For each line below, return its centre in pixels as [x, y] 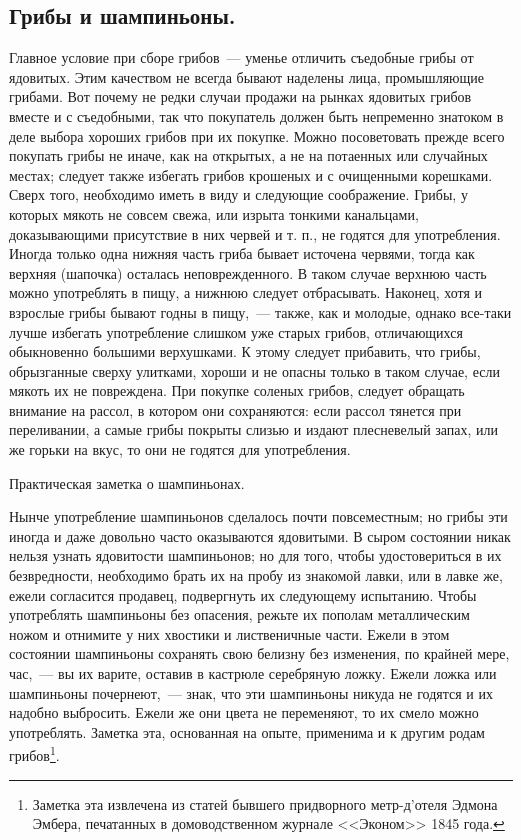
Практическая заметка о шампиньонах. [127, 482]
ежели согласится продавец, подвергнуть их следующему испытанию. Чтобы [243, 594]
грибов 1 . [34, 754]
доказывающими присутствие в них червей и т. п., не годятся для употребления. [255, 233]
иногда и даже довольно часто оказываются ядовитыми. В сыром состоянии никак [260, 535]
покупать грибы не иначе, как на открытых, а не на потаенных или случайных [248, 155]
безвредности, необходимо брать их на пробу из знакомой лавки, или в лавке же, [256, 575]
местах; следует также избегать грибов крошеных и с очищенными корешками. [251, 174]
